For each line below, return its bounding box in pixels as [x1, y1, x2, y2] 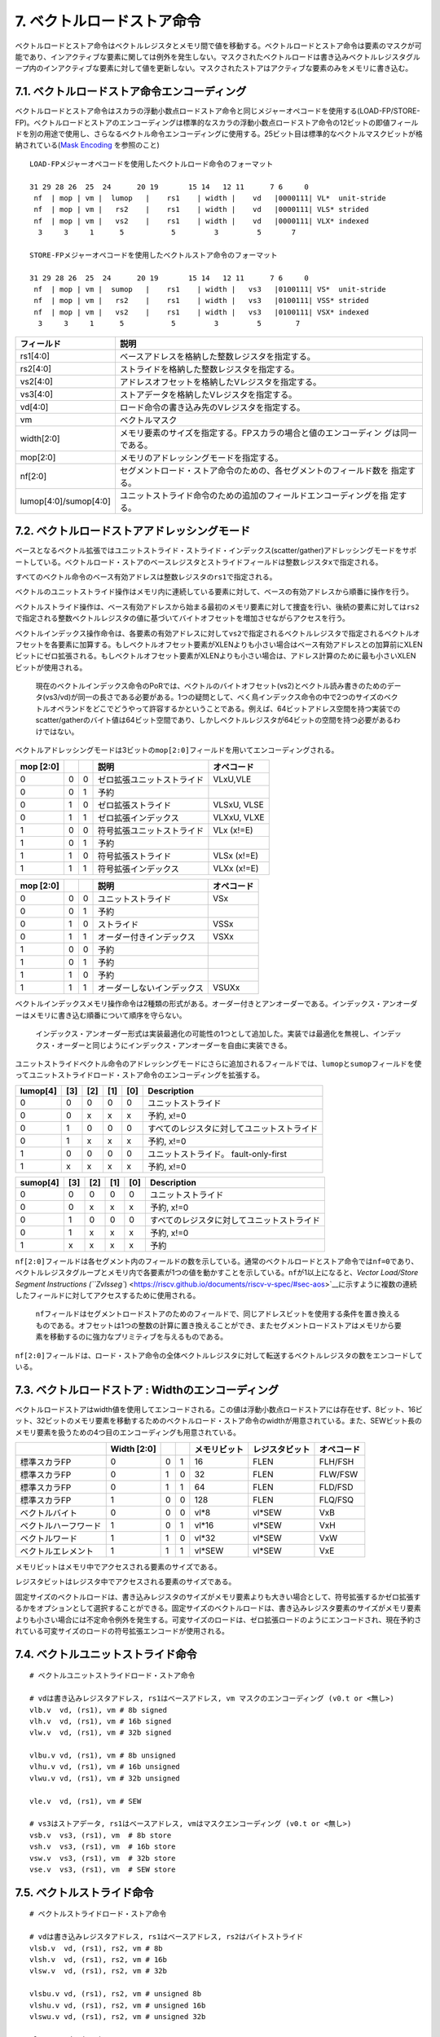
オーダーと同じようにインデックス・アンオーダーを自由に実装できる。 [56, 1040, 293, 1050]
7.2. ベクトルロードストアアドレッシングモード [15, 524, 251, 538]
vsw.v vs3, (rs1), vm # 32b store [29, 1854, 176, 1863]
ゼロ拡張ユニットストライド [97, 774, 204, 785]
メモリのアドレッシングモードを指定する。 [119, 452, 284, 464]
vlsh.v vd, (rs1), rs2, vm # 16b [29, 1955, 167, 1964]
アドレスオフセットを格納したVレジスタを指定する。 [119, 376, 322, 387]
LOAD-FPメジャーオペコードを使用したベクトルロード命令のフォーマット [29, 159, 274, 169]
